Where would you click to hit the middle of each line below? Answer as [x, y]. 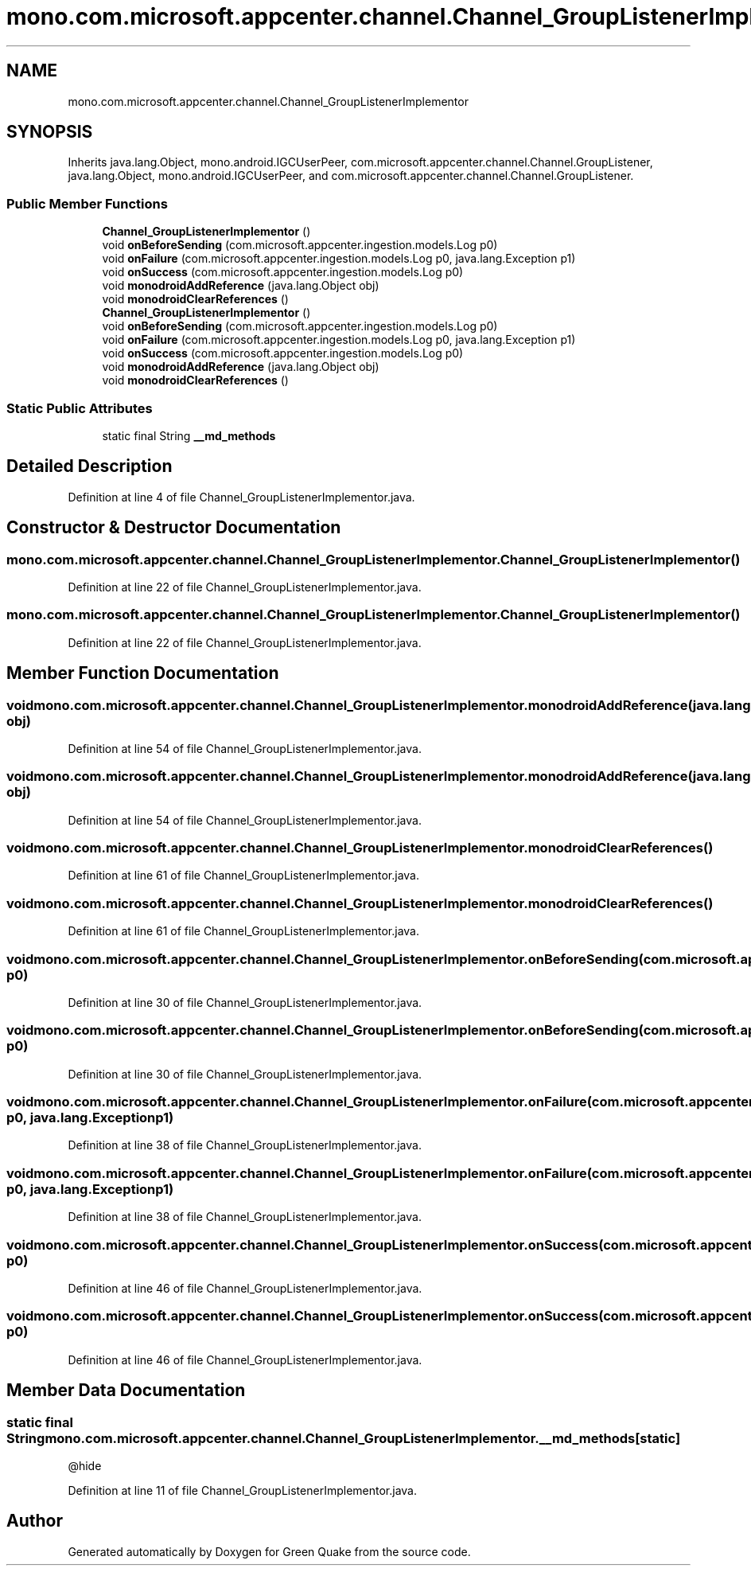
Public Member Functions [87, 203]
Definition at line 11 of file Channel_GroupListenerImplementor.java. [242, 1490]
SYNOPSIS [50, 132]
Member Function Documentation [143, 673]
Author [35, 1521]
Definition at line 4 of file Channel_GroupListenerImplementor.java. [241, 497]
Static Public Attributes [80, 408]
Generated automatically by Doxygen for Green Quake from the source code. [269, 1551]
